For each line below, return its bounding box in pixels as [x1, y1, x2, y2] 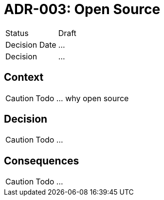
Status [5, 28, 29, 38]
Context [4, 71, 44, 84]
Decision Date [5, 39, 56, 50]
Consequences [4, 154, 79, 167]
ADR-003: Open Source [4, 1, 161, 18]
